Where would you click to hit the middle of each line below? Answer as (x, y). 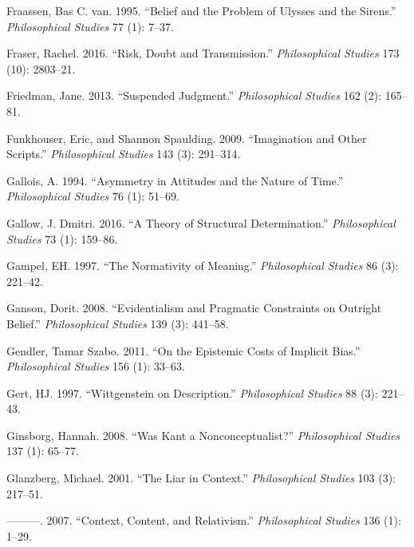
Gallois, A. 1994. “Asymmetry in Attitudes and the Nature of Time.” (175, 180)
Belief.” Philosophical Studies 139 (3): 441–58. (118, 323)
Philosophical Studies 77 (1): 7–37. (90, 26)
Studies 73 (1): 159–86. (62, 238)
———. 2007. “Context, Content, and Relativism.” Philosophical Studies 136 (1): (204, 520)
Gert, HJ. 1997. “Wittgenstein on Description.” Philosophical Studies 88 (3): (192, 392)
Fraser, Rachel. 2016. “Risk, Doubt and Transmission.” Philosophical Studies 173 (203, 53)
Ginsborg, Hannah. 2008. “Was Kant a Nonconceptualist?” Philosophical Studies (203, 435)
